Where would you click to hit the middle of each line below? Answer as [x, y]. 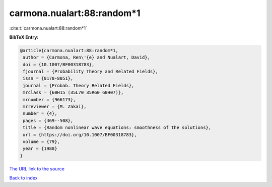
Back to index [23, 178]
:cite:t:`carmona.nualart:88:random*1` [48, 28]
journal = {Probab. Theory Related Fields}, [79, 85]
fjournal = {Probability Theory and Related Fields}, [90, 72]
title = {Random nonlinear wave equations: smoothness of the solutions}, [117, 128]
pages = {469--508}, [48, 121]
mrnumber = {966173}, [49, 100]
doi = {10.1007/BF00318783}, [59, 64]
